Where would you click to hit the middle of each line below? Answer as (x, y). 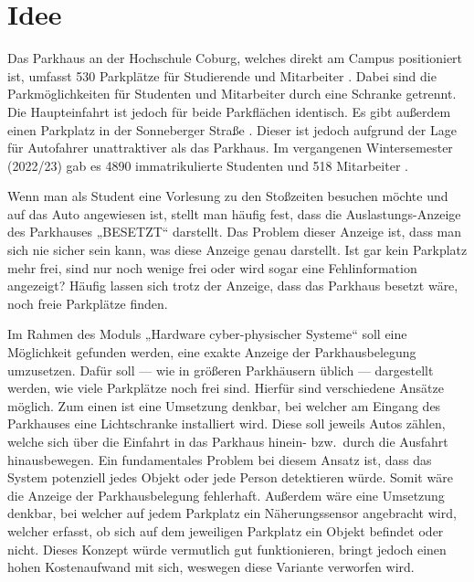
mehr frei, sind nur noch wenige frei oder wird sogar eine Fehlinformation (212, 267)
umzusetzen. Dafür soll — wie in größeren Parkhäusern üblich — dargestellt (221, 370)
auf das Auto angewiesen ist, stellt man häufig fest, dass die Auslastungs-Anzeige (234, 213)
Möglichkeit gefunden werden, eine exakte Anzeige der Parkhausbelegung (212, 352)
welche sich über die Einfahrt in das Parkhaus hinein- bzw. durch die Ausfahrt (228, 441)
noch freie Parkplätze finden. (88, 303)
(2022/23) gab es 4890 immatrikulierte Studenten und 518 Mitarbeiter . (208, 165)
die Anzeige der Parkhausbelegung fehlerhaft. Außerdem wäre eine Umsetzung (226, 495)
